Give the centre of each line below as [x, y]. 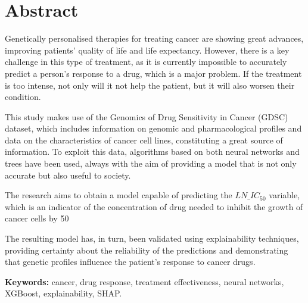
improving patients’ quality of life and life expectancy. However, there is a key [147, 50]
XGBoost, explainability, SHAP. [63, 293]
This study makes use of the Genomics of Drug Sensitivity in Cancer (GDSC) [147, 116]
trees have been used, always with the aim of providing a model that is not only [151, 163]
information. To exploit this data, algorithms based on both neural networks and [152, 151]
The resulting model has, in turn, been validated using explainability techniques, [152, 238]
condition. [23, 97]
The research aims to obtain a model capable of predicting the [119, 195]
